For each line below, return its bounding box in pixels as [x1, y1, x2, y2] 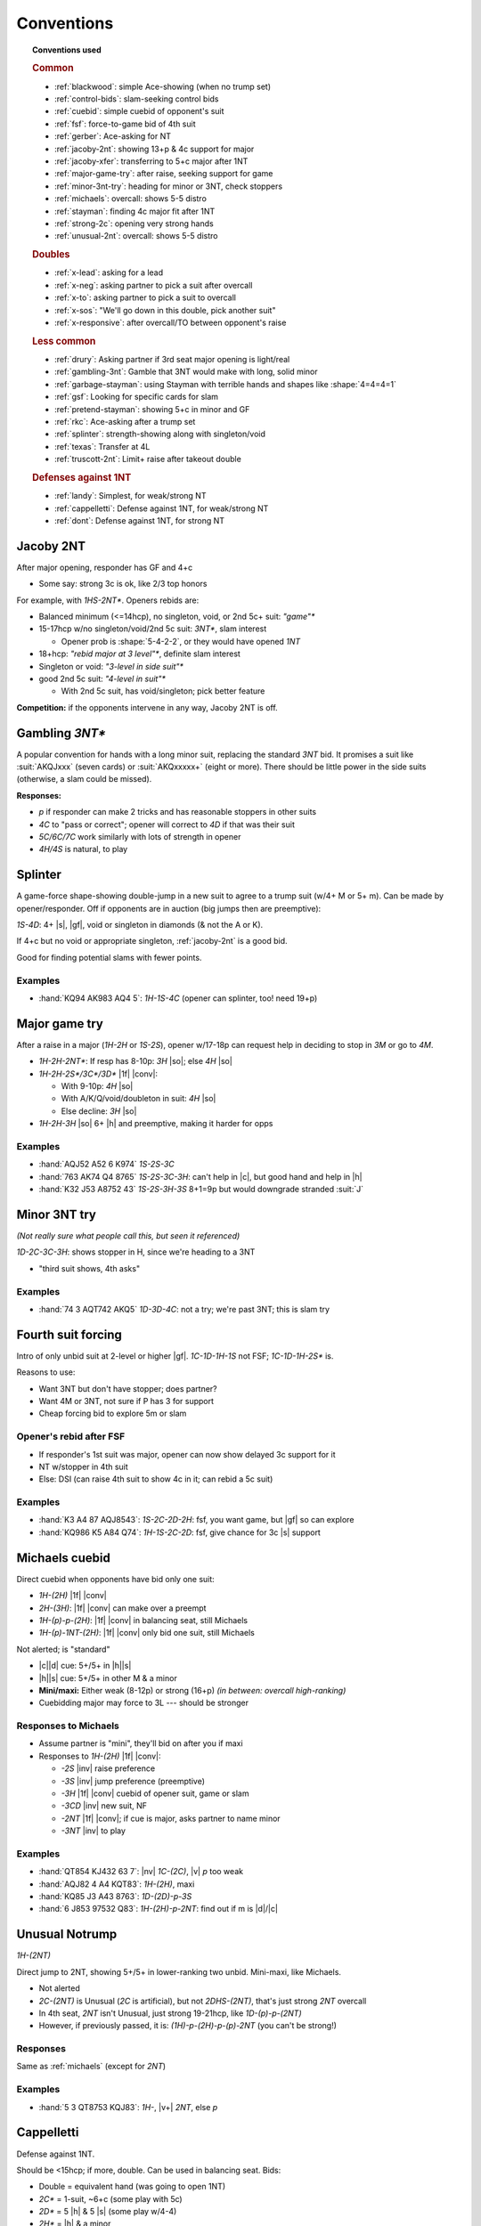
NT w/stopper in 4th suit [38, 1461, 128, 1472]
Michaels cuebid [16, 1550, 110, 1565]
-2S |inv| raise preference [61, 1763, 156, 1774]
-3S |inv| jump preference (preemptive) [61, 1775, 205, 1786]
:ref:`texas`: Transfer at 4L [54, 441, 151, 451]
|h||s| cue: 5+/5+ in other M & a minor [38, 1672, 177, 1683]
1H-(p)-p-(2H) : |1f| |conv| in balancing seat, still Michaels [38, 1614, 249, 1625]
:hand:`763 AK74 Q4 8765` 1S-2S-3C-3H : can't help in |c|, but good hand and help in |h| [38, 1171, 363, 1182]
